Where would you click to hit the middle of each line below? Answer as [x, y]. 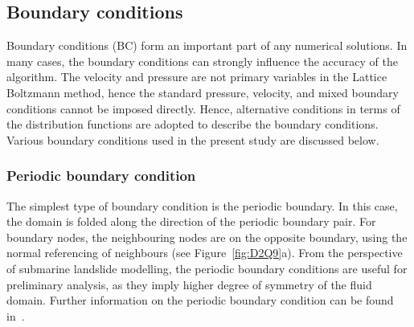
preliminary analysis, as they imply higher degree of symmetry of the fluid [189, 284]
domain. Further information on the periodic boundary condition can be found [200, 300]
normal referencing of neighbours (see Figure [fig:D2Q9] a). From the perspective [205, 253]
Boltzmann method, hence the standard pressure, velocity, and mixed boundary [203, 92]
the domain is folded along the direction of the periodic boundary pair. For [191, 221]
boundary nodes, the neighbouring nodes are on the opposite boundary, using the [207, 237]
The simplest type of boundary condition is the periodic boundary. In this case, [202, 205]
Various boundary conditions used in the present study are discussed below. [193, 139]
